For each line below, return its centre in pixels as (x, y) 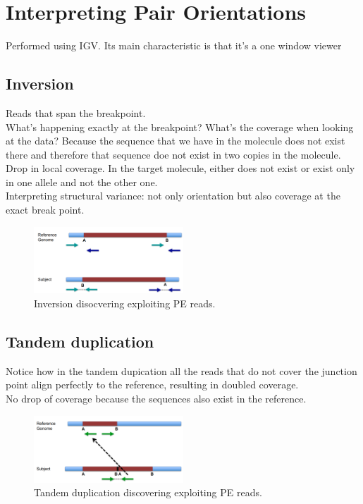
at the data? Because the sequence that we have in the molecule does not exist (176, 141)
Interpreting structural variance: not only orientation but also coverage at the (173, 196)
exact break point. (45, 210)
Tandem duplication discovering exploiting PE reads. (148, 492)
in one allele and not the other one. (82, 182)
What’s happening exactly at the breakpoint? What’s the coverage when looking (180, 127)
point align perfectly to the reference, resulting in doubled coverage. (152, 385)
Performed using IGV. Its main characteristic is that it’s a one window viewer (174, 45)
